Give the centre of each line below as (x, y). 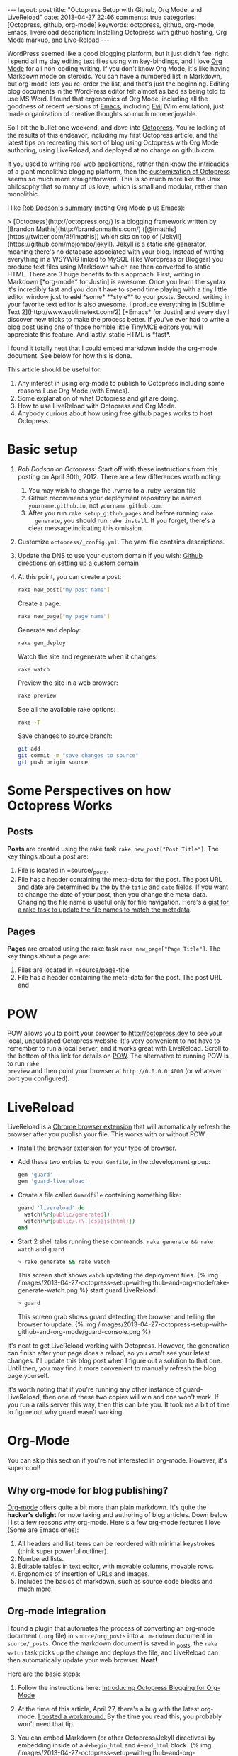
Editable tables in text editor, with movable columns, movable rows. (116, 1566)
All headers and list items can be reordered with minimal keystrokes (116, 1544)
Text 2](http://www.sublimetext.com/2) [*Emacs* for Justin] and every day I (119, 312)
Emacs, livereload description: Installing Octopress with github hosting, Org (117, 32)
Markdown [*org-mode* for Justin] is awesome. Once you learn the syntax (117, 282)
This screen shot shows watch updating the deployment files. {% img (118, 1275)
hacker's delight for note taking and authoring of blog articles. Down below (118, 1515)
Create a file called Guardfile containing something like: (100, 1195)
